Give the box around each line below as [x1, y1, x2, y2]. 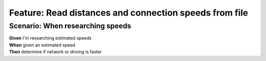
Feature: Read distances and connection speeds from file [9, 7, 248, 18]
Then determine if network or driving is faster [9, 49, 102, 55]
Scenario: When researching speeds [9, 21, 132, 30]
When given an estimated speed [9, 42, 75, 48]
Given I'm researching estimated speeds [9, 35, 92, 41]
